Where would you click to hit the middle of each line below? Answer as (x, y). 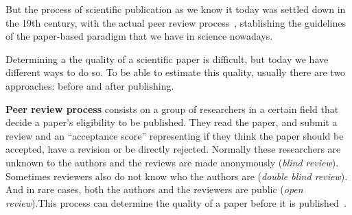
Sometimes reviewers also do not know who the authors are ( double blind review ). (177, 176)
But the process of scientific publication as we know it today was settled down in (176, 9)
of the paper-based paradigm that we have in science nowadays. (139, 36)
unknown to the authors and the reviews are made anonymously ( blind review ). (172, 162)
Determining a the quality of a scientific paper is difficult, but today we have (167, 59)
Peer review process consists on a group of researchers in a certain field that (172, 109)
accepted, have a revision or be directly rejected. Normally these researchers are (173, 149)
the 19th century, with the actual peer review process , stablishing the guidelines (176, 22)
